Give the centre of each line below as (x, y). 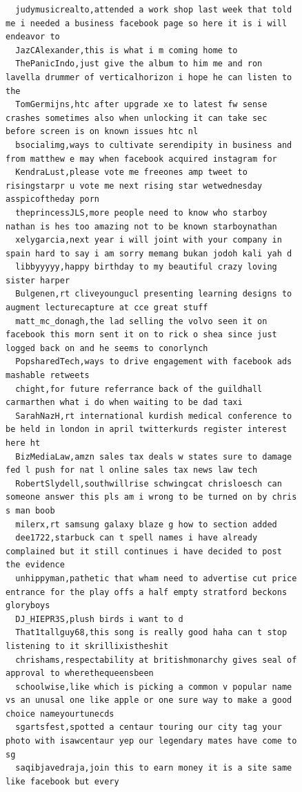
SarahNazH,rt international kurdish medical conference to (154, 416)
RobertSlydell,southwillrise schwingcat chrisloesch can (149, 483)
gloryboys (28, 606)
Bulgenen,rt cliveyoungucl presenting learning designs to (154, 294)
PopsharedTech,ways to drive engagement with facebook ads (154, 362)
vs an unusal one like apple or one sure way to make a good (149, 700)
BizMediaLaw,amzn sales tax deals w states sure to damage (154, 456)
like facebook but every (62, 781)
